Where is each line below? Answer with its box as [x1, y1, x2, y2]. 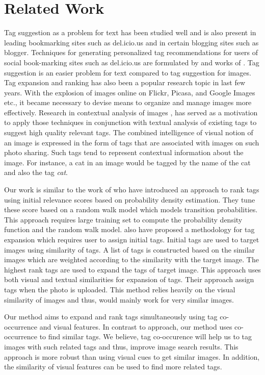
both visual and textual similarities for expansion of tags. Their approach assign [4, 274, 254, 285]
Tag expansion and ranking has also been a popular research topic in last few [4, 77, 246, 88]
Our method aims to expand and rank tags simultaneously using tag [4, 311, 218, 322]
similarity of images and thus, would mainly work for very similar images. [4, 294, 234, 305]
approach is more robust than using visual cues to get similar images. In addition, [4, 351, 260, 362]
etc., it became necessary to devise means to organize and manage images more [4, 97, 252, 108]
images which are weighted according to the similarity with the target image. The [4, 254, 259, 265]
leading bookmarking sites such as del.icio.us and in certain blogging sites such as [4, 37, 259, 47]
